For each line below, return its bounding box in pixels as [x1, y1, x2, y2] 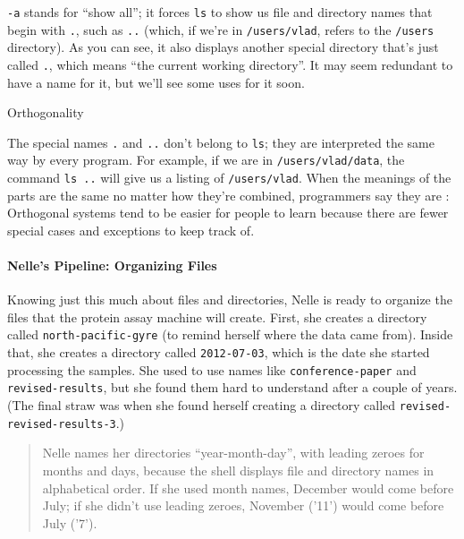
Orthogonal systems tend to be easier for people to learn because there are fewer [7, 203, 449, 222]
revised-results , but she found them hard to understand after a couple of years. [7, 378, 458, 397]
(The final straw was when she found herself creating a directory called [7, 396, 396, 415]
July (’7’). [42, 513, 97, 532]
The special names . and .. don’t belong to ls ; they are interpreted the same [7, 133, 434, 151]
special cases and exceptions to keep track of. [7, 220, 255, 239]
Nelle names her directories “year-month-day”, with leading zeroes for [42, 443, 425, 462]
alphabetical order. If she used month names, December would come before [42, 478, 454, 497]
